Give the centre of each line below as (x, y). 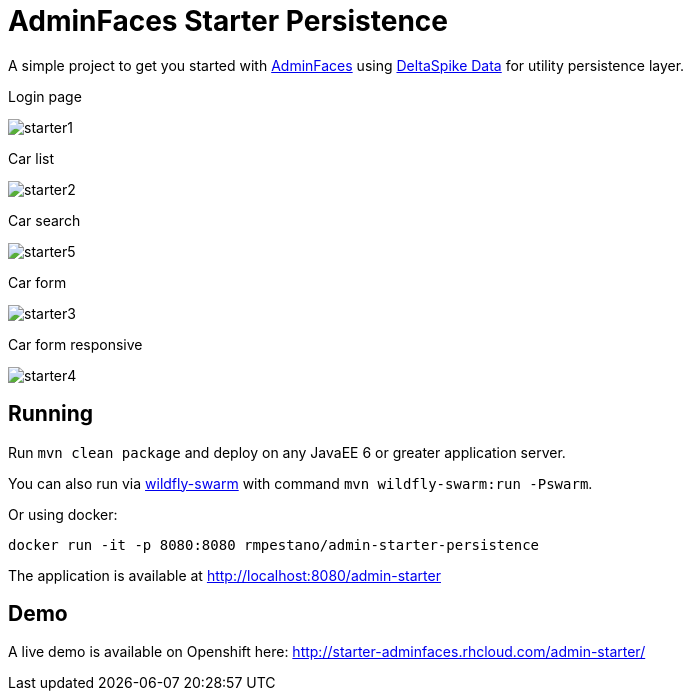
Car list (31, 158)
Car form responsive (75, 344)
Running (51, 414)
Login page (45, 96)
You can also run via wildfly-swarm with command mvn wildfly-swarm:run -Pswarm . (300, 483)
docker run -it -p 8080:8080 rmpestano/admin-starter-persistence (274, 544)
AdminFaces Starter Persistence (228, 21)
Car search (44, 220)
